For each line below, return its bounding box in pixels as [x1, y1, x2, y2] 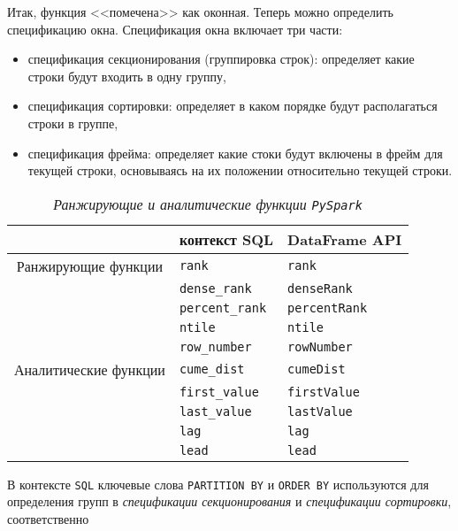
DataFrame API [287, 228, 402, 250]
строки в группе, [27, 113, 118, 132]
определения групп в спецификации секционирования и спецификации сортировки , [7, 492, 452, 511]
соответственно [7, 510, 89, 527]
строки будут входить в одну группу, [27, 66, 226, 85]
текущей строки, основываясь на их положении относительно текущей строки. [27, 161, 453, 180]
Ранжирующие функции [16, 255, 164, 276]
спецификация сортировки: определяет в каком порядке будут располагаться [27, 96, 438, 115]
